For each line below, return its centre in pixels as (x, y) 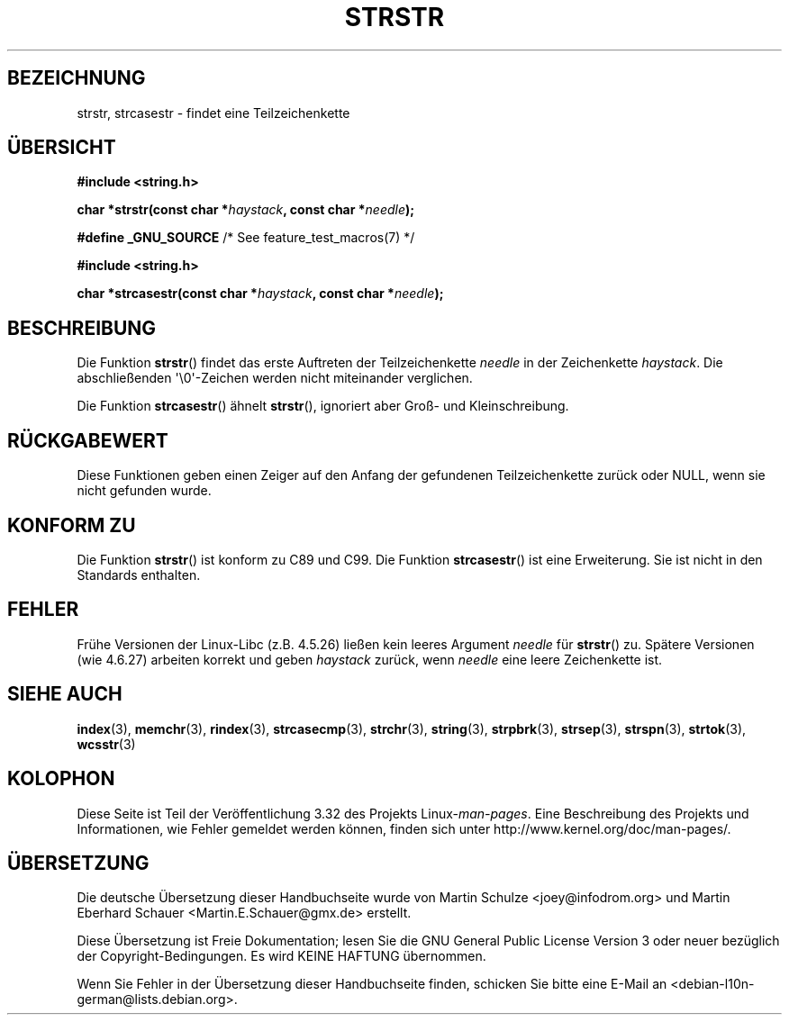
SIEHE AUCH (65, 694)
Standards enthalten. (139, 574)
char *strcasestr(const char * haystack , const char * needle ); (260, 294)
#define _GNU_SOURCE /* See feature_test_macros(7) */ (246, 238)
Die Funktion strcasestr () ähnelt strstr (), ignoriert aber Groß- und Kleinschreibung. (323, 406)
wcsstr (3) (106, 744)
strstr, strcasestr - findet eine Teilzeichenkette (213, 113)
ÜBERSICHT (62, 148)
